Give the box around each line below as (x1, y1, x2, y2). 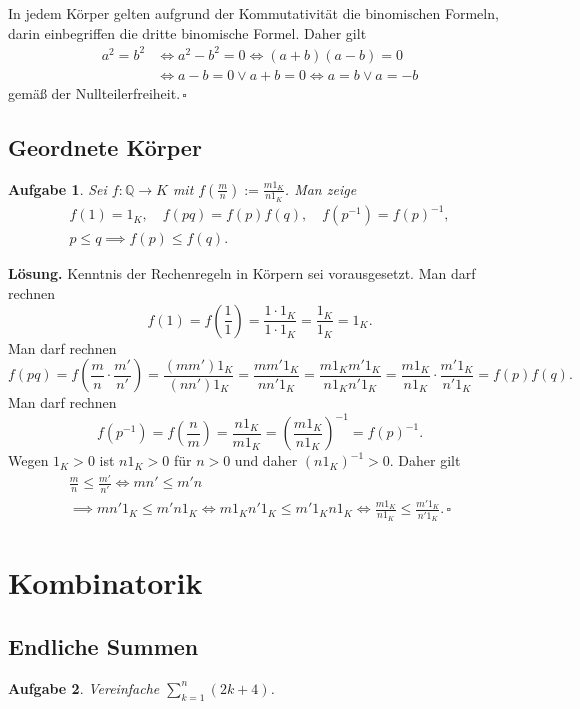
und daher (234, 450, 298, 471)
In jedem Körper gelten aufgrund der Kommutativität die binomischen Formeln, (8, 3, 499, 23)
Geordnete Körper (8, 131, 202, 162)
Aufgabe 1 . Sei (8, 178, 107, 199)
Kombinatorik (8, 562, 203, 603)
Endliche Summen (8, 630, 199, 661)
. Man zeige (284, 178, 357, 199)
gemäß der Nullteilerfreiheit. (8, 82, 181, 103)
